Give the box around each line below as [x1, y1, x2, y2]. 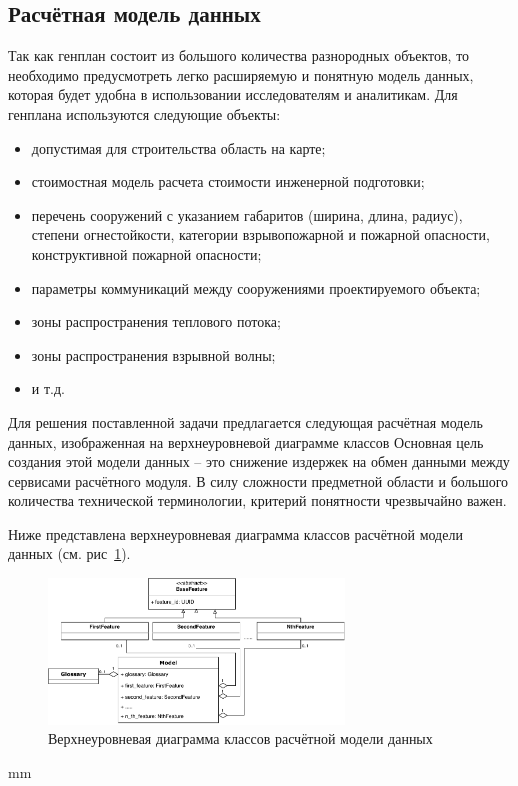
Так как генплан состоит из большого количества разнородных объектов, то [8, 45, 470, 66]
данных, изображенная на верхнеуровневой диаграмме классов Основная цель [8, 431, 484, 452]
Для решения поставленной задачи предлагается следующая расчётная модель [8, 411, 483, 432]
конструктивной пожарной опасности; [31, 243, 262, 264]
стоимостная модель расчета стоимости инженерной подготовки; [31, 171, 425, 192]
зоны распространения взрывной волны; [31, 344, 276, 365]
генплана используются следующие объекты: [8, 103, 281, 124]
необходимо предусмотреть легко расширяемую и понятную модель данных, [8, 64, 474, 85]
